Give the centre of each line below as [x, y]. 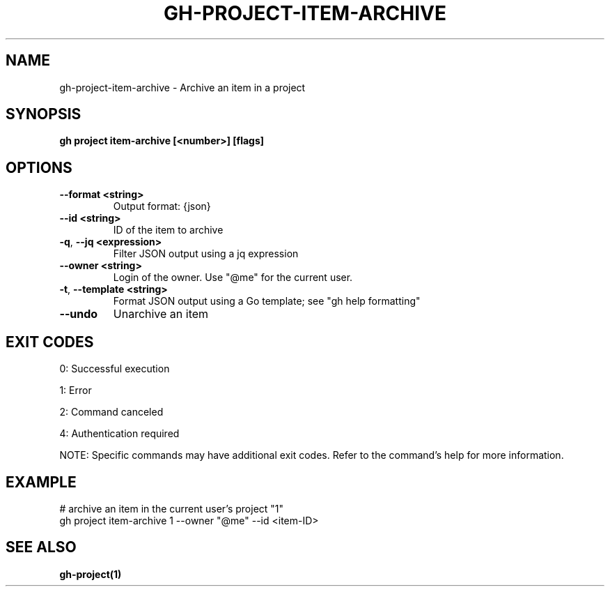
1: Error [76, 390]
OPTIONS [39, 167]
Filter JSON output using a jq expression [206, 254]
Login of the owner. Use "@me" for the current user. [233, 278]
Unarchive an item [161, 314]
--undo [79, 314]
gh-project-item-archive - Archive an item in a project [182, 87]
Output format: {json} [162, 206]
